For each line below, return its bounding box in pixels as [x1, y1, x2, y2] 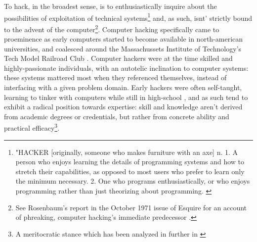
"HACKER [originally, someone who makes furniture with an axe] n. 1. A [15, 146, 238, 157]
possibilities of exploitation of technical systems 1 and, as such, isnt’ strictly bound [4, 11, 253, 23]
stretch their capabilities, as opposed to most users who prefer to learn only [15, 166, 245, 176]
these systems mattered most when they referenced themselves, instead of [4, 72, 227, 83]
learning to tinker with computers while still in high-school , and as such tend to [4, 92, 248, 102]
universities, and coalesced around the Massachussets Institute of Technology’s [4, 43, 241, 53]
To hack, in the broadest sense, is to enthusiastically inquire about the [4, 1, 217, 11]
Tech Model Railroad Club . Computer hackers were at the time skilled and [4, 53, 233, 63]
